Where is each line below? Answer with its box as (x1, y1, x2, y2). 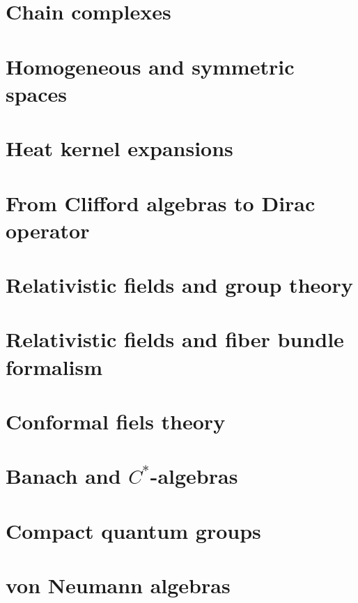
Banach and (6, 461, 121, 490)
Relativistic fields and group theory (6, 270, 353, 299)
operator (6, 215, 90, 244)
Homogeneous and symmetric (6, 52, 295, 80)
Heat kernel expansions (6, 134, 233, 162)
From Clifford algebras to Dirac (6, 188, 316, 217)
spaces (6, 79, 68, 107)
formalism (6, 352, 103, 381)
